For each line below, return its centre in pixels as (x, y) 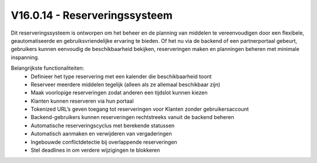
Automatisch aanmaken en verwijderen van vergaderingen (102, 134)
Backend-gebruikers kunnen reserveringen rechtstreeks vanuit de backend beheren (132, 117)
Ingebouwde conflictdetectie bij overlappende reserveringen (104, 142)
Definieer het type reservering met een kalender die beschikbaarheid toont (121, 76)
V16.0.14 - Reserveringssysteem (92, 15)
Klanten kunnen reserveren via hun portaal (82, 101)
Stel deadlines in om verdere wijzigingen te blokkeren (95, 150)
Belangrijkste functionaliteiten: (48, 68)
